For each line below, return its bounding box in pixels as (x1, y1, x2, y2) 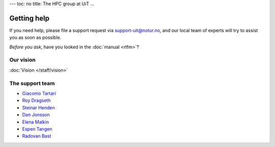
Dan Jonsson (22, 112, 50, 118)
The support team (9, 79, 55, 86)
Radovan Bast (22, 133, 51, 139)
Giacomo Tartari (22, 90, 56, 96)
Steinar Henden (22, 104, 56, 110)
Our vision (9, 56, 36, 64)
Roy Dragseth (22, 97, 51, 104)
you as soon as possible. (9, 35, 62, 41)
